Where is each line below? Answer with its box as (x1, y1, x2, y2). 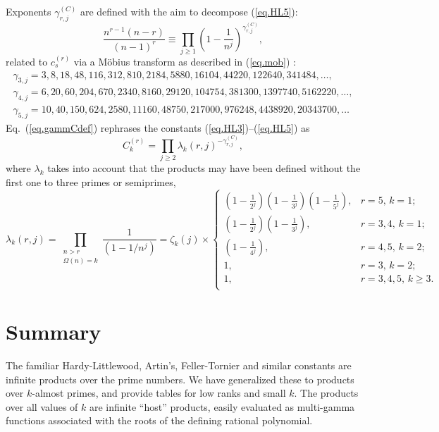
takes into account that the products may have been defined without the (47, 161, 361, 175)
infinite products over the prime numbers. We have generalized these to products (6, 371, 354, 386)
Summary (6, 317, 101, 346)
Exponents (6, 4, 51, 18)
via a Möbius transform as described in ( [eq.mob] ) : (73, 54, 296, 68)
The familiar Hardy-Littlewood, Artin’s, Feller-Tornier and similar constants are (6, 358, 352, 373)
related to (6, 54, 48, 68)
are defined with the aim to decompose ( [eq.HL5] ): (80, 4, 298, 18)
